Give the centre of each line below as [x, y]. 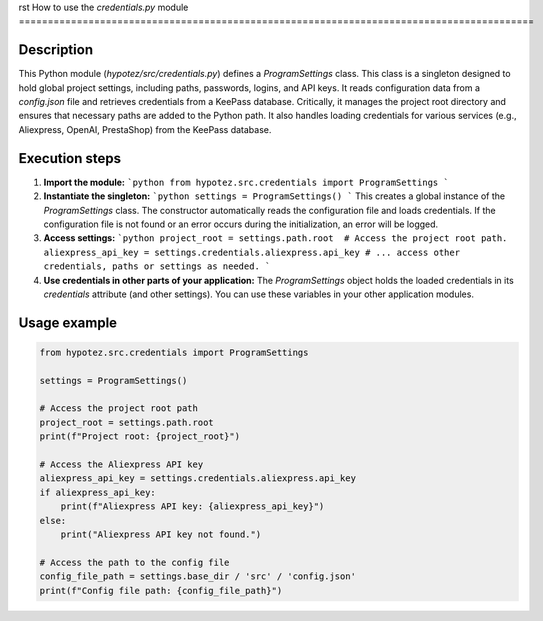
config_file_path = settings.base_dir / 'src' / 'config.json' [198, 576]
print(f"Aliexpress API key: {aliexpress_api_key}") [192, 506]
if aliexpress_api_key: [98, 492]
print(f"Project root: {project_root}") [139, 436]
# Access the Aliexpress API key [121, 464]
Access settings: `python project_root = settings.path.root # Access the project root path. [275, 238]
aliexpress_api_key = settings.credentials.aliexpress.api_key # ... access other [251, 252]
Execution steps [70, 158]
